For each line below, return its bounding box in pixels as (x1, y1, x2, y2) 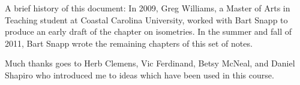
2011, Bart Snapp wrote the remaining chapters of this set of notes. (5, 37, 253, 49)
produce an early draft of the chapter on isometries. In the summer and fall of (5, 25, 292, 38)
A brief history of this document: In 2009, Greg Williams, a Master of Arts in (5, 2, 290, 14)
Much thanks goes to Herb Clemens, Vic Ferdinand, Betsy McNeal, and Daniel (5, 57, 295, 69)
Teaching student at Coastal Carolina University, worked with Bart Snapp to (5, 13, 288, 26)
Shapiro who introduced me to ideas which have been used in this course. (5, 68, 274, 81)
